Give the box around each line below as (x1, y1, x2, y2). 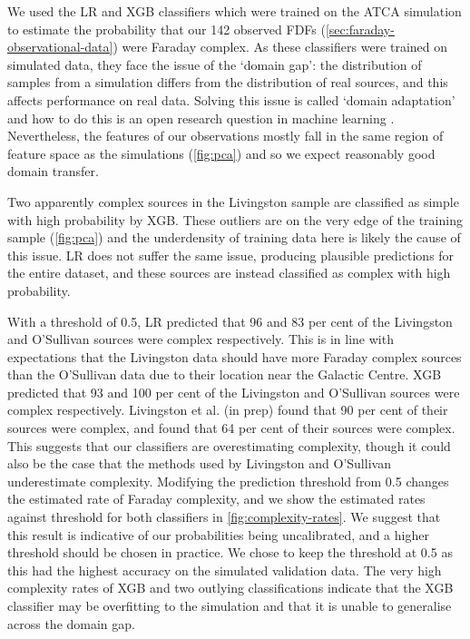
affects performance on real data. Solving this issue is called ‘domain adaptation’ (7, 90, 455, 109)
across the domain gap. (7, 614, 135, 633)
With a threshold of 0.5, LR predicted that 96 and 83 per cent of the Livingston (7, 311, 453, 330)
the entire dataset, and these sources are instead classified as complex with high (7, 263, 451, 282)
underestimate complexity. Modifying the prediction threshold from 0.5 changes (7, 471, 449, 490)
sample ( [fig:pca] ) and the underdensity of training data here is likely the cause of (7, 228, 461, 247)
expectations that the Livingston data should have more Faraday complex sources (7, 347, 462, 366)
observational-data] (7, 37, 113, 56)
